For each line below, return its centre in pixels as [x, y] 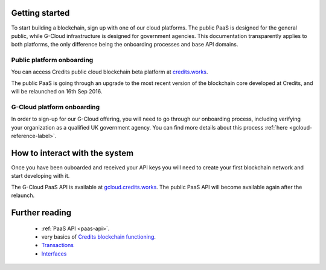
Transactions [57, 245]
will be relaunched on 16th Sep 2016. [57, 92]
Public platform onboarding [52, 60]
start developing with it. [40, 176]
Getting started [40, 13]
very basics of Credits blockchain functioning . [99, 237]
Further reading [41, 213]
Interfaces [54, 254]
